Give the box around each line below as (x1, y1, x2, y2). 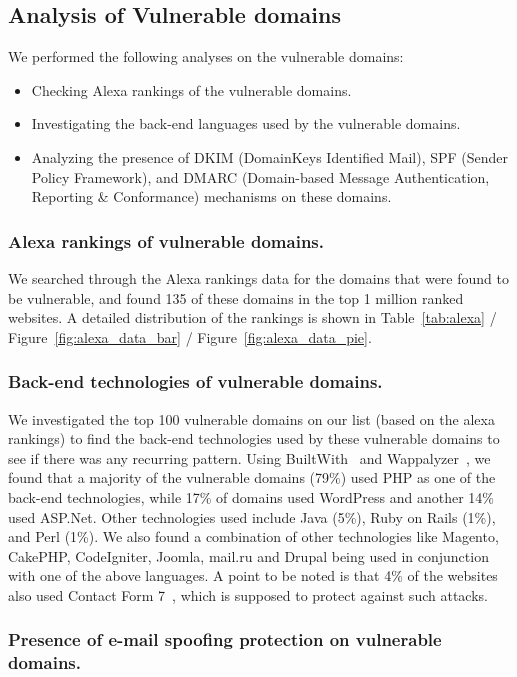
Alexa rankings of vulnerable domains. (8, 228, 324, 253)
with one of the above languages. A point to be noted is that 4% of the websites (8, 565, 498, 586)
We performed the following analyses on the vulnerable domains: (8, 46, 404, 67)
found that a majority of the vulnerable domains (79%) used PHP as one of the (8, 467, 496, 488)
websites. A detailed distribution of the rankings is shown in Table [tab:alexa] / (8, 307, 497, 328)
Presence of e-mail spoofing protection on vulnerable (8, 627, 442, 652)
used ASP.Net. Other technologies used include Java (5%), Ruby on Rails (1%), (8, 506, 496, 527)
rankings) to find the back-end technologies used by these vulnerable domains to (8, 428, 500, 449)
